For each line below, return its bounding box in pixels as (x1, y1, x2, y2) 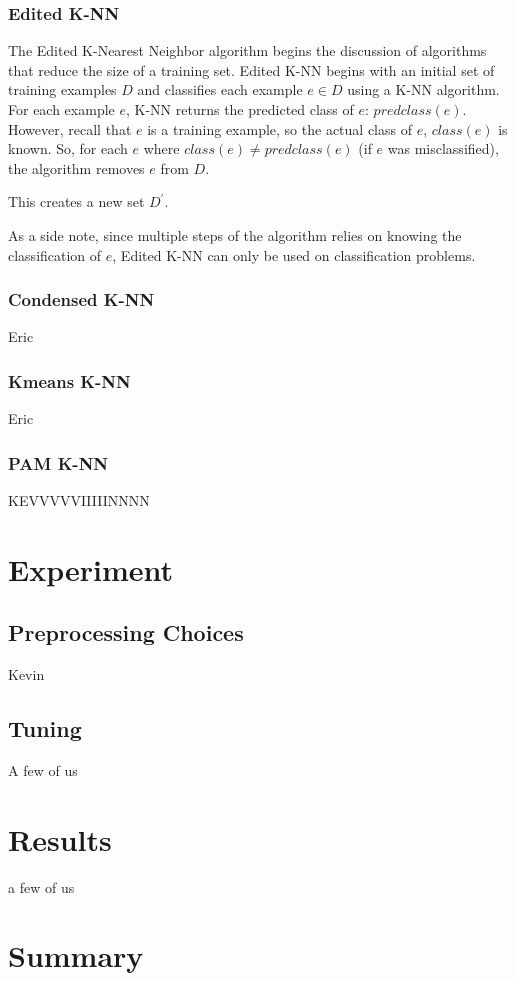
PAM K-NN (8, 450, 109, 475)
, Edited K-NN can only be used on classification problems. (112, 244, 476, 265)
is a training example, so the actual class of (147, 118, 412, 139)
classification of (8, 244, 102, 265)
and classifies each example (137, 79, 303, 100)
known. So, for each (8, 138, 128, 159)
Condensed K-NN (8, 287, 155, 312)
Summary (8, 935, 144, 976)
